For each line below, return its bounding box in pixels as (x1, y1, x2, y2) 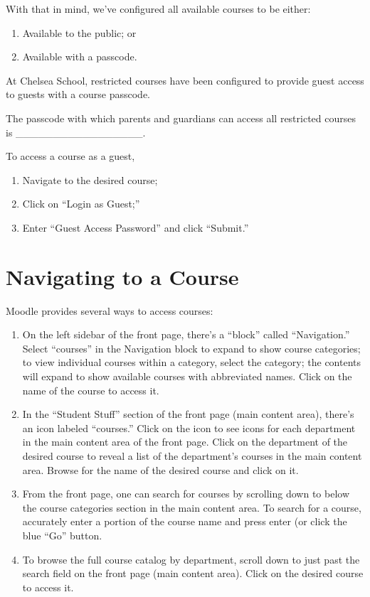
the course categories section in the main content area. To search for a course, (22, 500, 361, 515)
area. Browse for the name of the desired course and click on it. (22, 462, 299, 477)
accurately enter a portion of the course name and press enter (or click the (22, 514, 347, 529)
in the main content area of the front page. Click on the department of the (22, 434, 348, 449)
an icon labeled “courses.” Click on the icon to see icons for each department (22, 420, 356, 435)
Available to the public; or (22, 25, 137, 40)
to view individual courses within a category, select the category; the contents (22, 355, 361, 370)
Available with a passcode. (22, 49, 137, 64)
